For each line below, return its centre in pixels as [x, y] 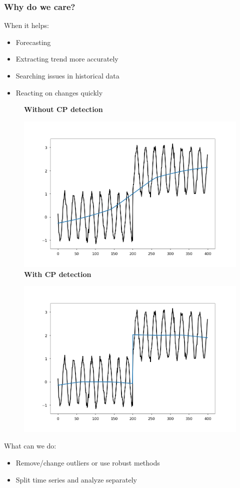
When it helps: [26, 25]
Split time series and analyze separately [76, 479]
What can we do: [30, 446]
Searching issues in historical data [67, 75]
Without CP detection [63, 109]
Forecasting [33, 42]
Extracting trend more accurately [67, 59]
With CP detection [58, 274]
